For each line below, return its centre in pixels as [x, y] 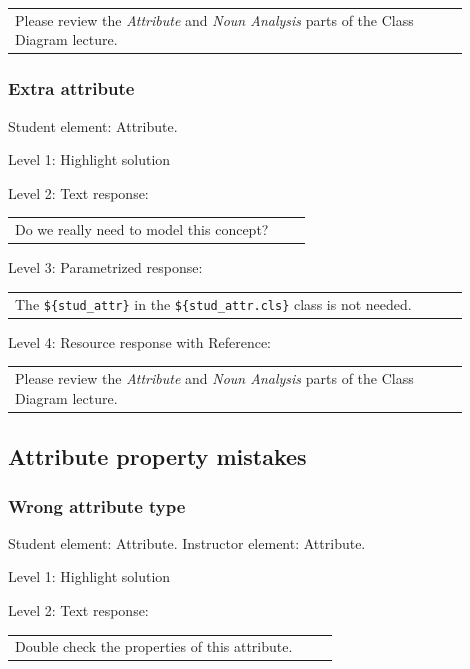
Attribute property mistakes [157, 456]
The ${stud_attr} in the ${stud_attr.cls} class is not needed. [213, 303]
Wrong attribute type [97, 505]
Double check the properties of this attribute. [154, 646]
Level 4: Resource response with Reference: [139, 341]
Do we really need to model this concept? [142, 229]
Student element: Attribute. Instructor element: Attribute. [187, 542]
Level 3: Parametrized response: [105, 267]
